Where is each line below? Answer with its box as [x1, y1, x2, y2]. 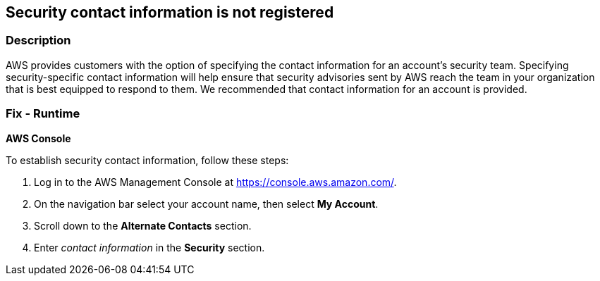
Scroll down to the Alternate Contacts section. [34, 219, 252, 232]
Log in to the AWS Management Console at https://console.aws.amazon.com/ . [34, 175, 397, 188]
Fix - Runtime [6, 106, 80, 121]
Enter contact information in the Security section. [34, 241, 265, 254]
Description [6, 33, 71, 48]
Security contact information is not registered [6, 4, 334, 21]
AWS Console [6, 132, 71, 144]
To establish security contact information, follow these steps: [6, 154, 289, 166]
